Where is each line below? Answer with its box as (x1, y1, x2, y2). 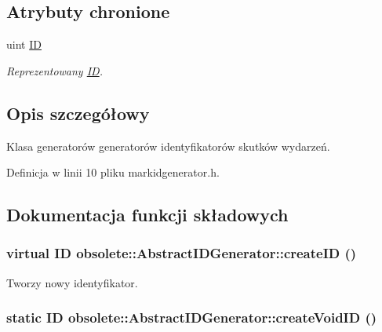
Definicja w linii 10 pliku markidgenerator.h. (6, 164, 220, 181)
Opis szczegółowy (6, 100, 150, 125)
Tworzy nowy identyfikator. (6, 274, 138, 290)
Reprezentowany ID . (6, 62, 103, 78)
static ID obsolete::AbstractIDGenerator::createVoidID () (6, 308, 377, 327)
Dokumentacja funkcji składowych (6, 202, 289, 227)
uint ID (6, 36, 42, 53)
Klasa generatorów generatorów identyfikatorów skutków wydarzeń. (6, 137, 330, 154)
